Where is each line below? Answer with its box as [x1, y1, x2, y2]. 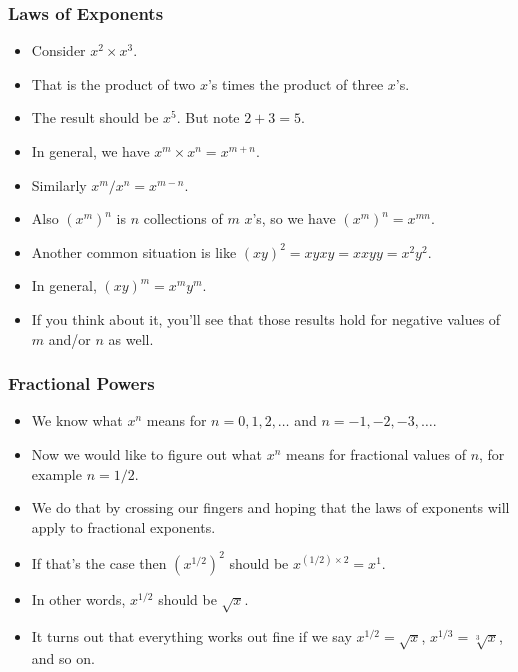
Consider [31, 40, 86, 61]
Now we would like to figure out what [31, 443, 263, 464]
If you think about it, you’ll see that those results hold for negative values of [31, 308, 501, 329]
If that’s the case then [31, 552, 167, 573]
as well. [108, 328, 154, 349]
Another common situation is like [31, 241, 237, 262]
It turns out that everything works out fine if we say [31, 625, 352, 646]
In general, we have [31, 141, 150, 161]
